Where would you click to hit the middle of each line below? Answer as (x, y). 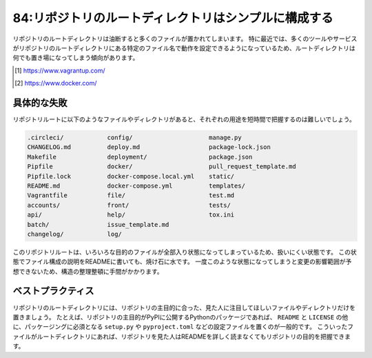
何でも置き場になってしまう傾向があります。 (76, 58)
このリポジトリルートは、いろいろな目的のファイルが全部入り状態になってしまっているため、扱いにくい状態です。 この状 (185, 252)
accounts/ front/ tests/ (129, 205)
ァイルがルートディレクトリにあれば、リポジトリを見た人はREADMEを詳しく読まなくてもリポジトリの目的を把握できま (182, 336)
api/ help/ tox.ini (131, 215)
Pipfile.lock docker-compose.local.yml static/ (131, 176)
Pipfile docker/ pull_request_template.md (162, 167)
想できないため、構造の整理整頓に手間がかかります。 (88, 271)
